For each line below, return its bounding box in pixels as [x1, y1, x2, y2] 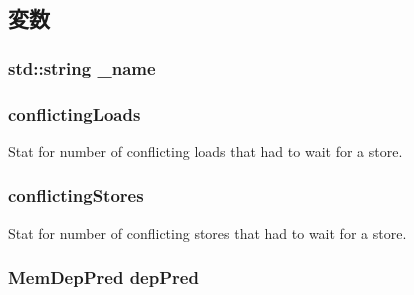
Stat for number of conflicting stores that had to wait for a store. [8, 222, 407, 243]
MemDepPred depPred [8, 265, 199, 290]
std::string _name [8, 55, 156, 80]
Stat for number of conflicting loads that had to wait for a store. [8, 140, 403, 161]
